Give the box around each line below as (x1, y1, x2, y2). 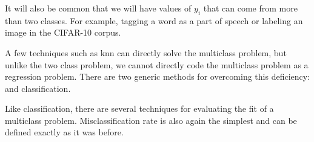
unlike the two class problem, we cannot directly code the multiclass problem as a (5, 58, 309, 71)
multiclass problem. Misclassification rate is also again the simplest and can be (5, 114, 297, 126)
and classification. (5, 82, 71, 94)
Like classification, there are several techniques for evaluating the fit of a (5, 102, 274, 115)
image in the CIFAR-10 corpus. (5, 26, 121, 39)
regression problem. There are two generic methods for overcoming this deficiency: (5, 70, 310, 83)
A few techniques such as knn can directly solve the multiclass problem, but (5, 46, 287, 59)
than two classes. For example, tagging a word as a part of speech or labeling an (5, 14, 303, 27)
